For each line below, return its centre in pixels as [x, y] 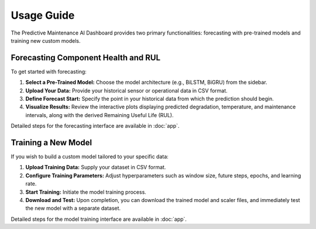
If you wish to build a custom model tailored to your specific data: [90, 157]
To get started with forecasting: [49, 71]
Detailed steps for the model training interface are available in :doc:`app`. [99, 219]
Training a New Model [51, 143]
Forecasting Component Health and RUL [86, 58]
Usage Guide [43, 15]
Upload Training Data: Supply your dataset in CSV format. [96, 168]
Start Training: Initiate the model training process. [86, 192]
